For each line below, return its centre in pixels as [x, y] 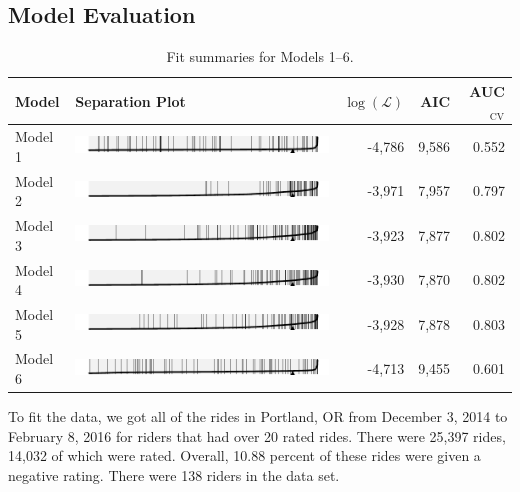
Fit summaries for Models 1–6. [260, 56]
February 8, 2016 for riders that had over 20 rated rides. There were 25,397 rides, [257, 435]
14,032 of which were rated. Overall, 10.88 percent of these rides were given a [244, 455]
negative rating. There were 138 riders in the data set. [174, 474]
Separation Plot [130, 100]
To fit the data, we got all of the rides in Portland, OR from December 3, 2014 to [258, 416]
